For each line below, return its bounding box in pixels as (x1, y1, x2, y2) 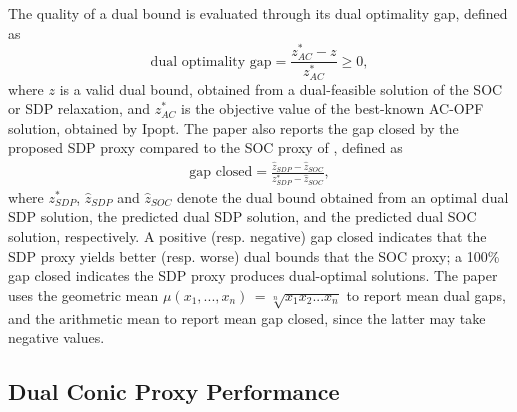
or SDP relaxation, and (8, 98, 151, 119)
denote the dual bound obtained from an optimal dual (176, 186, 509, 207)
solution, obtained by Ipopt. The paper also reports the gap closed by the (8, 117, 459, 138)
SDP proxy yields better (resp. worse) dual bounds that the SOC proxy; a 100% (8, 245, 500, 266)
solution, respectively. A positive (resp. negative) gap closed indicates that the (8, 226, 487, 247)
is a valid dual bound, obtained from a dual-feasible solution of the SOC (59, 78, 503, 99)
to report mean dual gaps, (346, 284, 506, 305)
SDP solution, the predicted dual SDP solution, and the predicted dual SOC (8, 206, 477, 227)
